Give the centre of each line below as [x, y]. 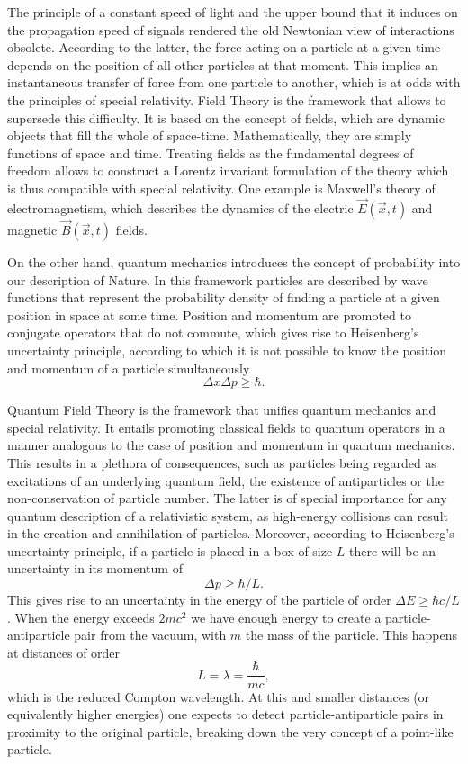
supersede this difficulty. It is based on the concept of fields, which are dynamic [226, 117]
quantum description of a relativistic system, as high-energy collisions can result [228, 515]
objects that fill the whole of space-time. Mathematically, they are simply [210, 135]
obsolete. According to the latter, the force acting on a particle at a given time [224, 47]
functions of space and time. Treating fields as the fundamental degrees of [211, 153]
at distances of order [64, 652]
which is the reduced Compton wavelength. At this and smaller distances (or [219, 696]
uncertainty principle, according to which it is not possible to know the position [227, 350]
